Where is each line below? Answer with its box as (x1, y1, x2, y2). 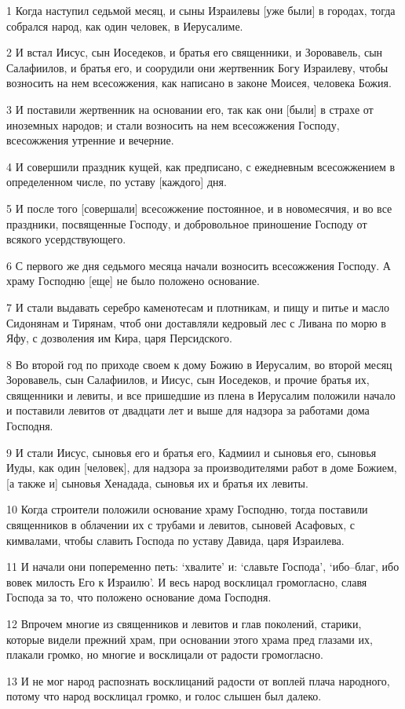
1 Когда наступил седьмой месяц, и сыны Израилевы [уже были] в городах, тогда (6, 2, 396, 18)
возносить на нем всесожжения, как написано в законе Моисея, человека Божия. (6, 75, 392, 91)
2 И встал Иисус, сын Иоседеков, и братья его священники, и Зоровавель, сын (6, 44, 383, 60)
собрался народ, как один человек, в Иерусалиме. (6, 17, 243, 34)
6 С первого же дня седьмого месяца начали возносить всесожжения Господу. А (6, 257, 391, 273)
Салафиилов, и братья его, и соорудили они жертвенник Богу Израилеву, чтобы (6, 59, 389, 75)
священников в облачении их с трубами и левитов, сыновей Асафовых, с (6, 517, 356, 533)
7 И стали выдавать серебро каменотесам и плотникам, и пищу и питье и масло (6, 298, 389, 315)
